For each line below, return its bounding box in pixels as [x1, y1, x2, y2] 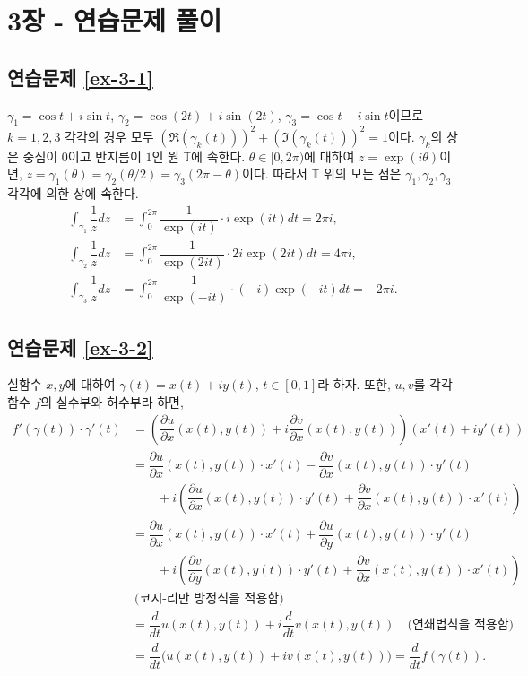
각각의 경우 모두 [65, 126, 154, 145]
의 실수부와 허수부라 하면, [40, 392, 184, 411]
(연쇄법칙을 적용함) [407, 619, 515, 632]
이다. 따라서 [242, 164, 307, 183]
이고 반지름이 [67, 146, 142, 165]
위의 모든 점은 [323, 164, 402, 183]
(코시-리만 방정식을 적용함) [134, 592, 284, 605]
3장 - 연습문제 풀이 [7, 2, 222, 39]
